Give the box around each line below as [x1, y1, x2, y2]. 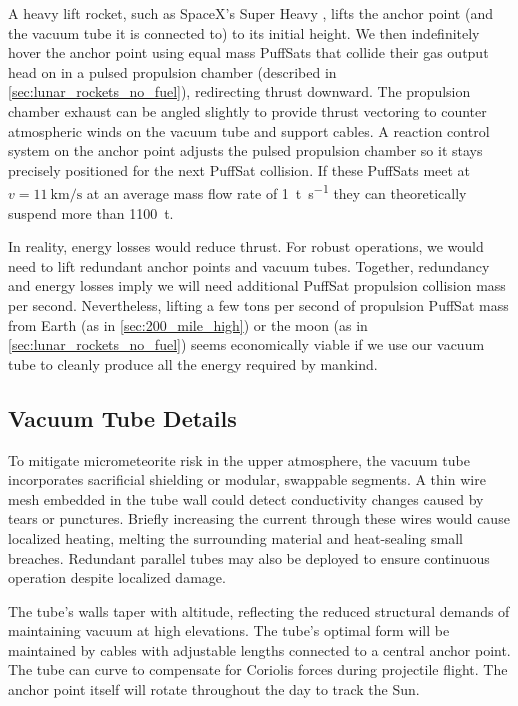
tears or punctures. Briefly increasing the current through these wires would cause [8, 508, 510, 529]
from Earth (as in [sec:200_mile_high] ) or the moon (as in [8, 314, 368, 335]
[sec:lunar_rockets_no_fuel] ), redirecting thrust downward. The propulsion [8, 81, 471, 102]
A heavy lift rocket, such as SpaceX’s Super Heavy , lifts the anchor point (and [8, 3, 493, 23]
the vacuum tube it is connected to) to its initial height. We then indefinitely [8, 22, 480, 43]
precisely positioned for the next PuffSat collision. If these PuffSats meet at [8, 159, 471, 180]
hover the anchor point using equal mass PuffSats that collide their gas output [8, 42, 489, 63]
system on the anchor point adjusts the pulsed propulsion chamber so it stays [8, 140, 483, 161]
